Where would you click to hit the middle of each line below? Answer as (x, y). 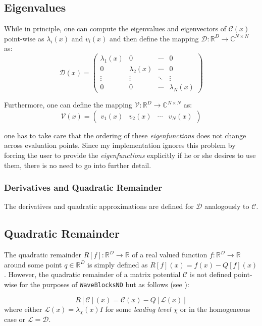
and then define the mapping (154, 38)
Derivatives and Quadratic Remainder (83, 187)
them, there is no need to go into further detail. (78, 165)
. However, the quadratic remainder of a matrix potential (92, 274)
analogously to (227, 206)
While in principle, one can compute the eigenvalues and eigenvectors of (115, 29)
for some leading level (138, 309)
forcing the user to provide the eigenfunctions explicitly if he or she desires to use (130, 155)
